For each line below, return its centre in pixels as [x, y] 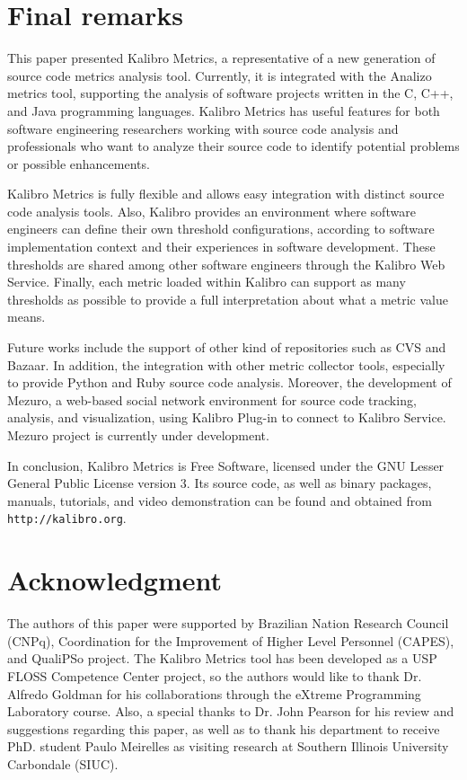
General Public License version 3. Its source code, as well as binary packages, [220, 483]
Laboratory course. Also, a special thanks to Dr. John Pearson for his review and [231, 711]
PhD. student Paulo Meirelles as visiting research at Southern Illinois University [228, 746]
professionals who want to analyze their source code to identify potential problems [233, 146]
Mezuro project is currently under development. [138, 435]
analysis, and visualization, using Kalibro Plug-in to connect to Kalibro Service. [227, 417]
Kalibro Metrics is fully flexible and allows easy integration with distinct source [226, 194]
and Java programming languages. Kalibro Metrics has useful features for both [224, 110]
